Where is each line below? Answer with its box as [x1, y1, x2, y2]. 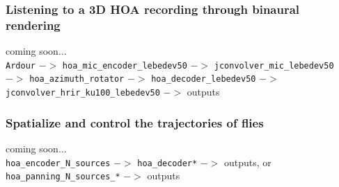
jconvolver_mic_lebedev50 [214, 60, 334, 71]
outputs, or [224, 154, 271, 169]
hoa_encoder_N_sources [6, 158, 111, 168]
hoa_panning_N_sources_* [6, 172, 120, 182]
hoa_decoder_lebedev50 [151, 74, 256, 84]
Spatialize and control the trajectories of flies [6, 114, 264, 131]
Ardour [6, 60, 36, 71]
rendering [6, 16, 61, 33]
